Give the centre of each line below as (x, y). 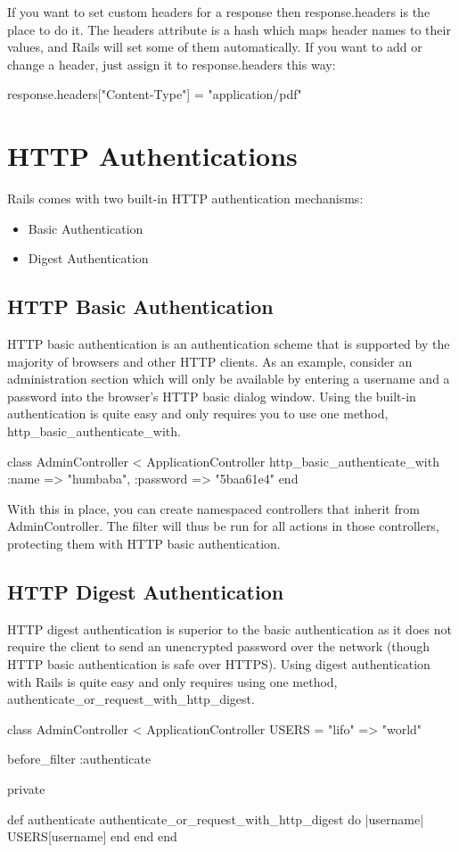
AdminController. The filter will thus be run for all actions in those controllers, (223, 526)
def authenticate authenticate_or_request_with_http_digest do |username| (216, 819)
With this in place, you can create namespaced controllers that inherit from (213, 508)
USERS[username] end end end (92, 836)
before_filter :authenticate (79, 759)
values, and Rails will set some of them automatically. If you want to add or (215, 47)
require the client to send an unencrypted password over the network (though (219, 646)
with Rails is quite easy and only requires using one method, (172, 681)
